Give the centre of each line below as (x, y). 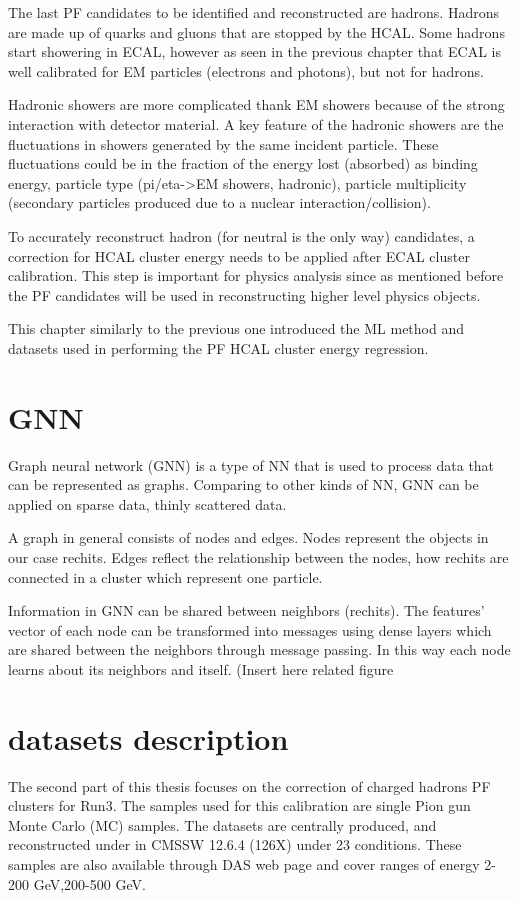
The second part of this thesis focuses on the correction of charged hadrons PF (249, 785)
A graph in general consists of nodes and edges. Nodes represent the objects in (248, 537)
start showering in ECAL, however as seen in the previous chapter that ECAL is (254, 51)
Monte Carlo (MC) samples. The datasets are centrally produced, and (222, 824)
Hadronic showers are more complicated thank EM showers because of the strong (256, 104)
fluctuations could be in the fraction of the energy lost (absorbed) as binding (243, 163)
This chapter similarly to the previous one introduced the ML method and (236, 328)
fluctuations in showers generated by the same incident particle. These (223, 143)
